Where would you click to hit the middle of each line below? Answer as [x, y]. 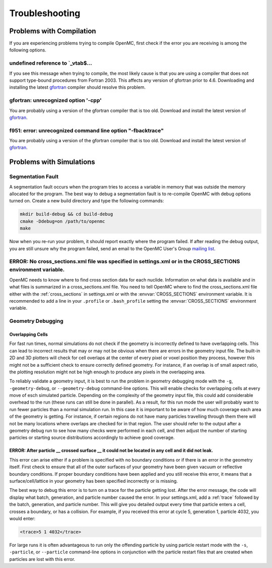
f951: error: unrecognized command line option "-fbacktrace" [86, 130]
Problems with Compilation [53, 31]
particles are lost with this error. [42, 559]
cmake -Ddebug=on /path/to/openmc [62, 221]
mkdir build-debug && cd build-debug [66, 214]
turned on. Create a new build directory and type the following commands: [87, 201]
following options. [28, 50]
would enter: [22, 518]
